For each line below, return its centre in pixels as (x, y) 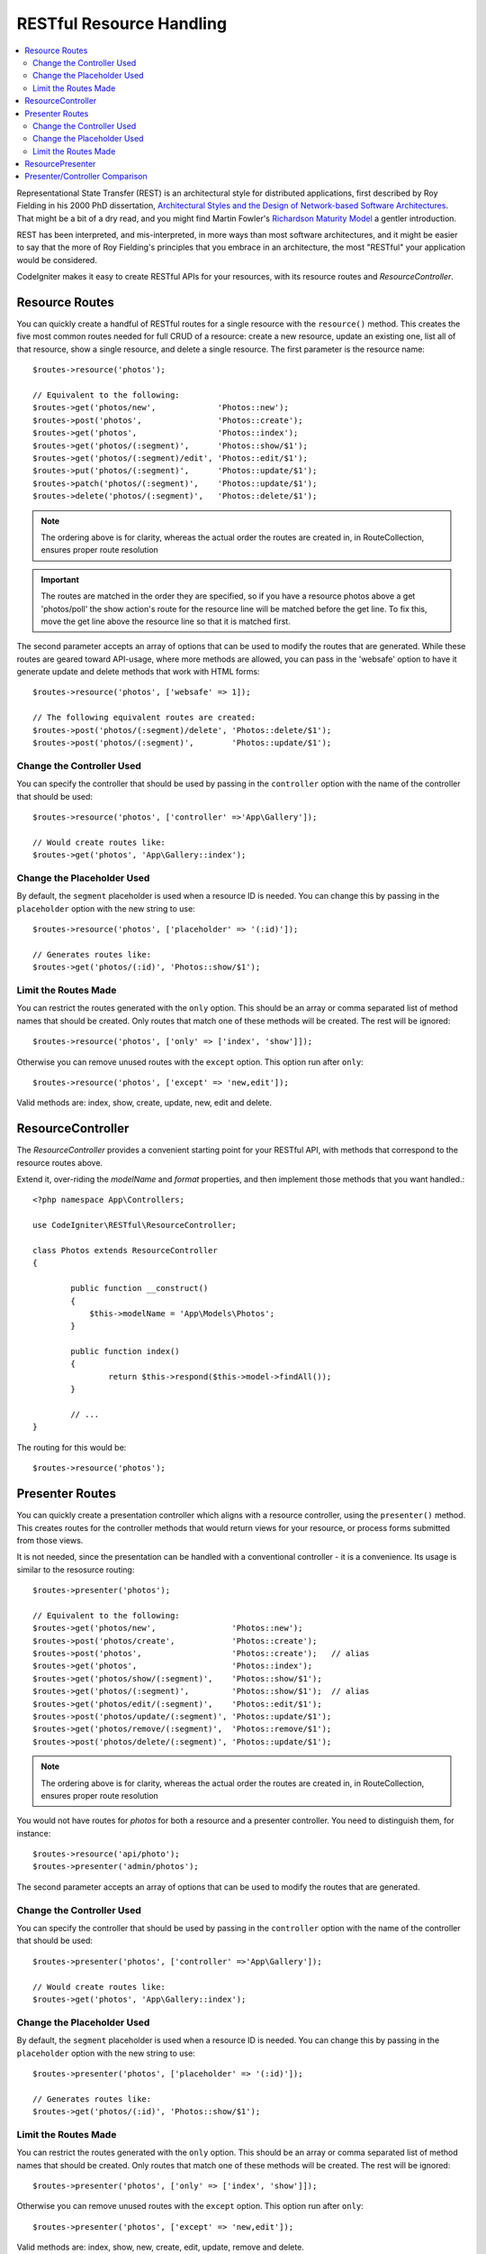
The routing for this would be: (72, 1447)
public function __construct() (139, 1288)
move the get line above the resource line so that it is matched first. (166, 621)
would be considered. (57, 260)
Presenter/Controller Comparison (86, 177)
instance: (34, 1833)
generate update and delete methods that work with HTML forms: (138, 672)
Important (60, 579)
